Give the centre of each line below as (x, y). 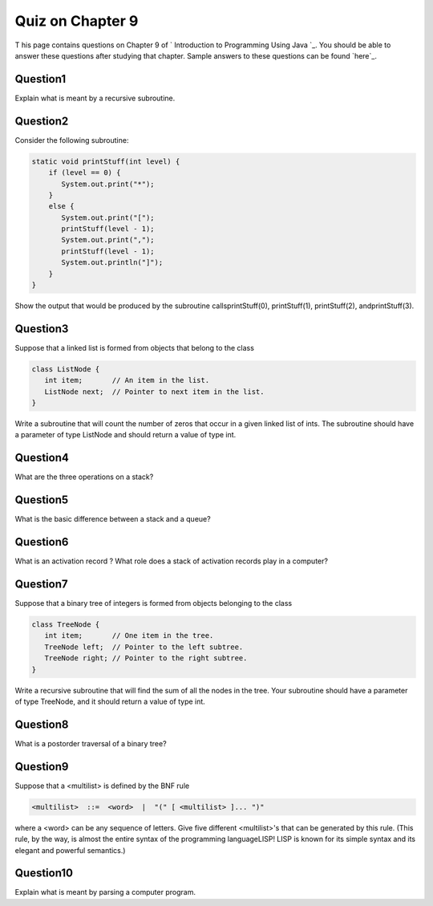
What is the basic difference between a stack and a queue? (113, 519)
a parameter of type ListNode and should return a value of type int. (125, 435)
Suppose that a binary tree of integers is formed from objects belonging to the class (154, 603)
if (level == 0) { (85, 173)
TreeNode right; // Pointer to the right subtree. (146, 658)
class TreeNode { (66, 625)
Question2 (42, 121)
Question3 (42, 329)
